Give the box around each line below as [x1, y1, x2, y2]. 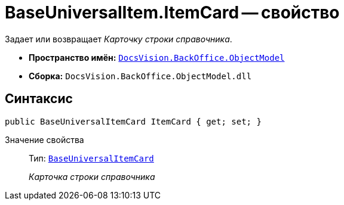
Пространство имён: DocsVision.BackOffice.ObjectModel [29, 52, 285, 63]
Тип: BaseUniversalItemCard [29, 153, 154, 163]
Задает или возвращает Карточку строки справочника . [5, 33, 232, 44]
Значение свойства [5, 134, 84, 145]
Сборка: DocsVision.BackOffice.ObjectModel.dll [29, 70, 252, 81]
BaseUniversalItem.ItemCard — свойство [5, 2, 340, 23]
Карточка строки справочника [29, 171, 155, 182]
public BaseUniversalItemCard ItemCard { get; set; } [5, 116, 262, 126]
